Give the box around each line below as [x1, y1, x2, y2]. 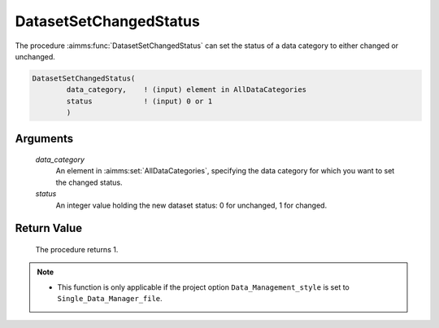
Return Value [15, 221, 83, 235]
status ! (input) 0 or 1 [66, 96, 213, 106]
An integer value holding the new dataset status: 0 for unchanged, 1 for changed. [55, 200, 328, 210]
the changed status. [55, 177, 123, 187]
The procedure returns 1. [35, 245, 119, 255]
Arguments [15, 131, 74, 146]
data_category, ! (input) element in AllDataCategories [66, 85, 307, 94]
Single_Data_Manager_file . [57, 294, 163, 304]
